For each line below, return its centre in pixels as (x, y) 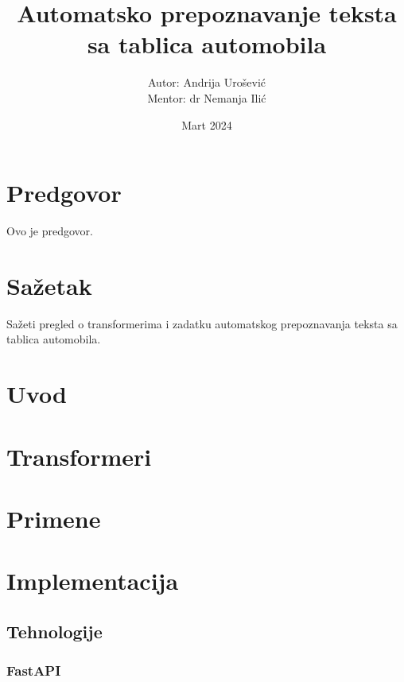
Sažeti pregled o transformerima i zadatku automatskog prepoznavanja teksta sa (202, 323)
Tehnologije (54, 631)
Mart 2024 (207, 124)
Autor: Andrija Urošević (207, 82)
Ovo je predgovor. (50, 231)
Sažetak (49, 285)
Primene (54, 518)
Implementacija (93, 581)
